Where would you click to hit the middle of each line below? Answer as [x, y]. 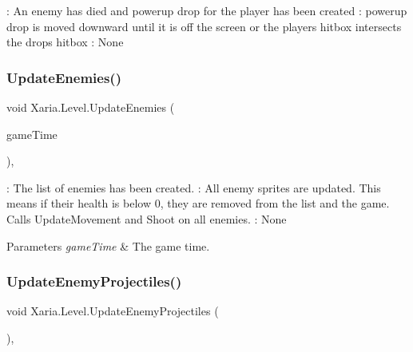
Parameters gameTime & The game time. [108, 245]
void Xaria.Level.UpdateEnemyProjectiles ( [113, 311]
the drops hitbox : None [65, 42]
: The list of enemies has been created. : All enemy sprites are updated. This [194, 187]
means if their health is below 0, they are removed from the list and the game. [198, 203]
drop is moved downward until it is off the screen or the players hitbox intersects [204, 26]
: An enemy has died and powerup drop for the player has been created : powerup [207, 10]
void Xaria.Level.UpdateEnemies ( [91, 107]
